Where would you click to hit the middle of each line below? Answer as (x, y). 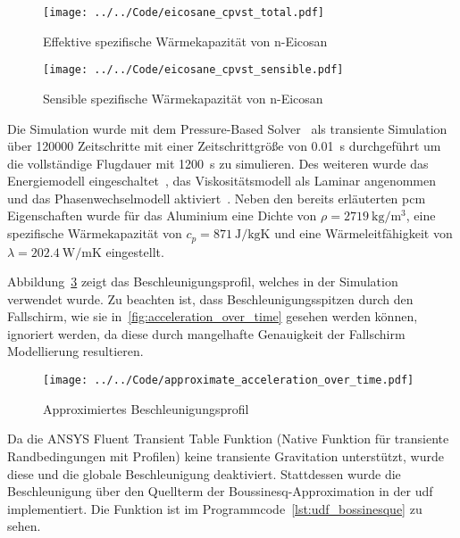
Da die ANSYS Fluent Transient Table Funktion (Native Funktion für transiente (228, 439)
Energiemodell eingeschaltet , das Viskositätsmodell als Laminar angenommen (222, 181)
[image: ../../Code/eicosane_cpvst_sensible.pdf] (193, 70)
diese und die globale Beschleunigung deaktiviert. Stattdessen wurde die (204, 473)
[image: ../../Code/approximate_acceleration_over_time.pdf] (229, 381)
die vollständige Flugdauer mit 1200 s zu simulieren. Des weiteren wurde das (218, 163)
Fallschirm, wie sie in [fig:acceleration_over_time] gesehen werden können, (213, 316)
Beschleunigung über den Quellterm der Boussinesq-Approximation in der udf (220, 491)
